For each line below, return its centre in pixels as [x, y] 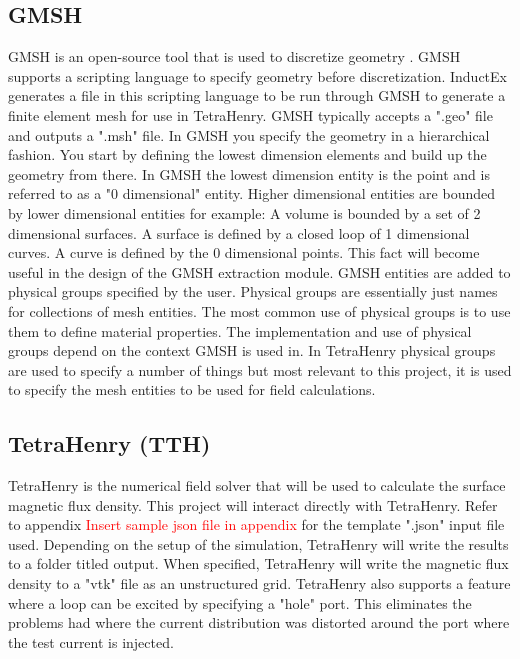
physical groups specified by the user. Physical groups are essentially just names [253, 291]
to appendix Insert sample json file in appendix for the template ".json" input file [256, 524]
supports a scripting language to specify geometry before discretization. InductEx [257, 75]
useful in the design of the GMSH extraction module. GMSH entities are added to [259, 271]
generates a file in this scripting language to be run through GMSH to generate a [257, 95]
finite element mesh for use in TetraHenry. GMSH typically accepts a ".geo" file [250, 114]
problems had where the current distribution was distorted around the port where [259, 622]
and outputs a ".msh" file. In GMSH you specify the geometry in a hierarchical [249, 134]
